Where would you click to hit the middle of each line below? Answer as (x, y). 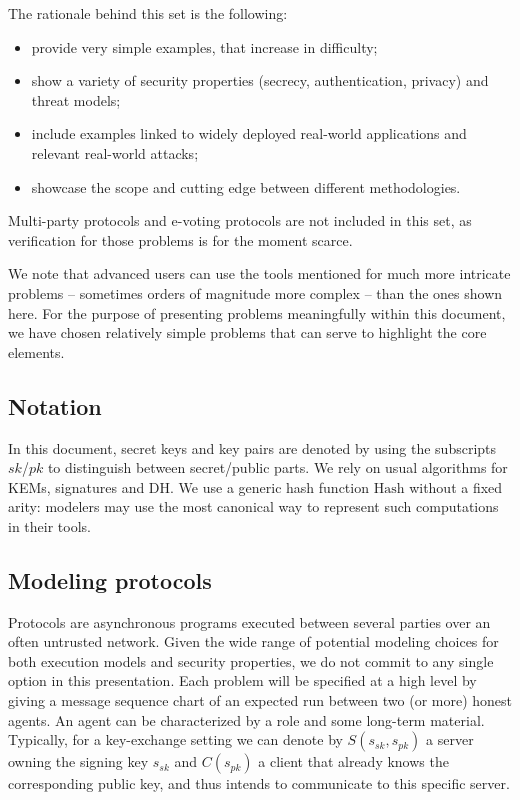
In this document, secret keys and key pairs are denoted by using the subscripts (252, 447)
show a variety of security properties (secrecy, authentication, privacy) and (260, 80)
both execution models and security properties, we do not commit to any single (251, 660)
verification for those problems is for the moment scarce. (180, 239)
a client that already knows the (353, 761)
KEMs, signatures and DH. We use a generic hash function (188, 486)
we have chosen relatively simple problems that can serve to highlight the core (247, 332)
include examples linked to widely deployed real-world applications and (249, 133)
